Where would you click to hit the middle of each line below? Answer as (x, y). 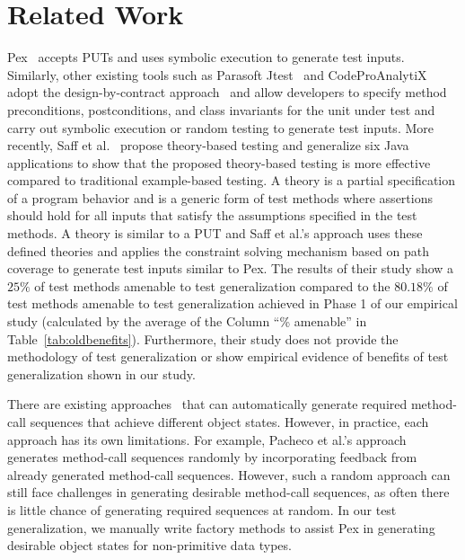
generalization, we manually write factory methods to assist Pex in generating (221, 527)
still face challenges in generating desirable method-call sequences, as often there (228, 492)
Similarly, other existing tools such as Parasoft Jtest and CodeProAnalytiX (217, 74)
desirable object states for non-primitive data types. (149, 545)
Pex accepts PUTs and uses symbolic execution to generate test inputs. (206, 57)
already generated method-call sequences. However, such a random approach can (229, 474)
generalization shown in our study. (101, 373)
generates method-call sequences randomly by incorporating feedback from (212, 457)
